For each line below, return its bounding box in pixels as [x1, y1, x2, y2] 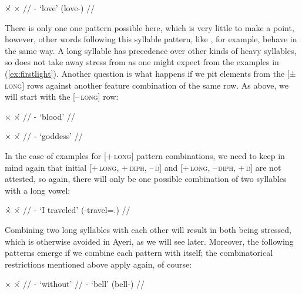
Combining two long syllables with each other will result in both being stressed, [5, 223, 291, 235]
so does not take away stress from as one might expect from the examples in [5, 56, 279, 68]
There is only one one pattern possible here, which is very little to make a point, [5, 21, 294, 33]
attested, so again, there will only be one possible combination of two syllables [5, 173, 287, 185]
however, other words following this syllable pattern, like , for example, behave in [5, 33, 297, 45]
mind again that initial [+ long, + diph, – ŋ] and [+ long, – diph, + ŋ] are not [5, 161, 281, 173]
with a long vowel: [5, 184, 71, 196]
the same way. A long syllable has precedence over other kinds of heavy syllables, [5, 44, 297, 56]
